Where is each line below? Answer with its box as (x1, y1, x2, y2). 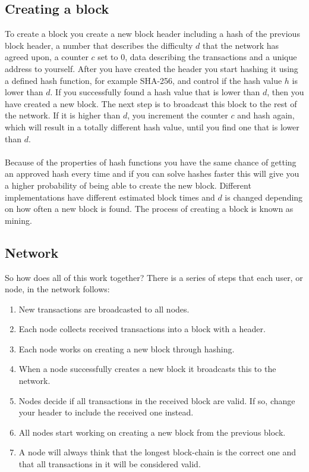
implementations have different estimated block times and (5, 190, 215, 203)
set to (97, 51, 118, 63)
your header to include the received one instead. (18, 406, 194, 418)
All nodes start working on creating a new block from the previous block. (18, 426, 286, 438)
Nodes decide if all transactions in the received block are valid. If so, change (18, 394, 295, 407)
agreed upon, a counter (5, 51, 89, 63)
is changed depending (225, 190, 303, 203)
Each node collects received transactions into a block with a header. (18, 323, 266, 335)
